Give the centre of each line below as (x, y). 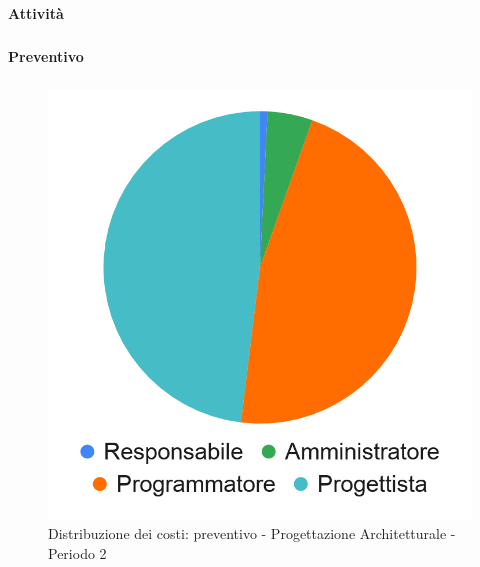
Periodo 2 (77, 552)
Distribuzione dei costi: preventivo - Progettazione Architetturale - (252, 532)
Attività (36, 12)
